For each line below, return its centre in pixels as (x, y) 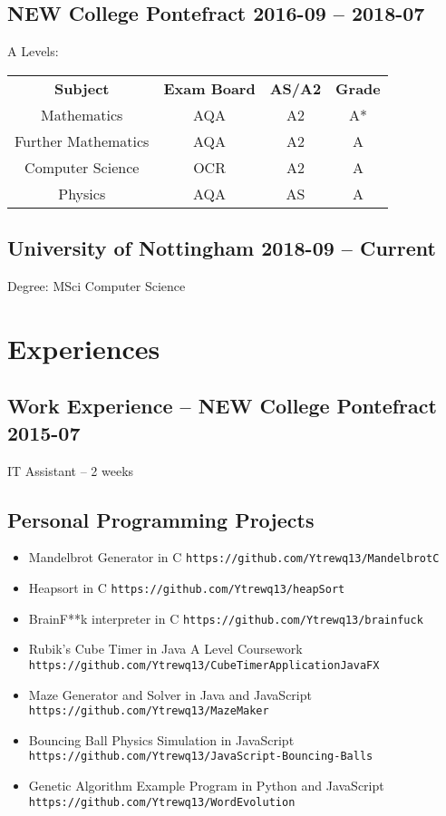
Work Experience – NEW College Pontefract (222, 406)
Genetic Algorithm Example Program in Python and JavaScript (206, 786)
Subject (82, 88)
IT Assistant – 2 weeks (71, 470)
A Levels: (33, 51)
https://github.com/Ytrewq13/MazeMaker (149, 711)
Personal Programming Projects (161, 519)
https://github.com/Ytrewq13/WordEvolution (162, 802)
